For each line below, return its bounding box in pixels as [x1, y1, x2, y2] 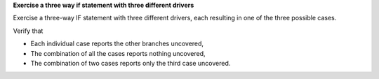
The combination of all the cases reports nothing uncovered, [30, 49, 206, 57]
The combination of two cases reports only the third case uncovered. [30, 59, 231, 67]
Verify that [13, 27, 44, 35]
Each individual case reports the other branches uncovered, [30, 39, 204, 48]
